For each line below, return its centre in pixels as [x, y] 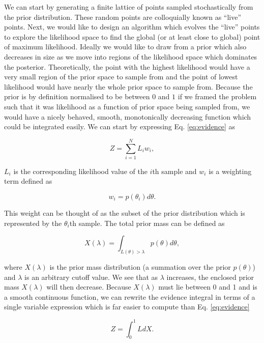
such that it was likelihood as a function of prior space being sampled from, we [127, 106]
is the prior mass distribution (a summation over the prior [140, 267]
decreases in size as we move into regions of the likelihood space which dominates [131, 56]
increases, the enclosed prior [210, 277]
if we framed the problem [217, 96]
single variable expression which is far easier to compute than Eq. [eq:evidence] [127, 307]
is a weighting [230, 171]
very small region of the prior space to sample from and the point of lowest [121, 77]
